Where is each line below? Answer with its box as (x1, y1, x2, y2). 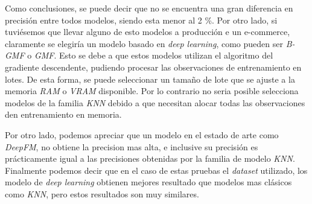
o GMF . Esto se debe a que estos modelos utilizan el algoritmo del (27, 49, 273, 62)
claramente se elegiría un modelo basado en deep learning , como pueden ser (5, 37, 283, 49)
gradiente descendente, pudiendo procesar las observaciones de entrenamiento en (5, 60, 302, 73)
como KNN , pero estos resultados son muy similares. (5, 187, 199, 200)
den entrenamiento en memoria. (5, 108, 122, 121)
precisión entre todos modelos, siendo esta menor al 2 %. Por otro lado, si (5, 13, 278, 26)
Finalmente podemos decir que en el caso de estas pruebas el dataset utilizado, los (5, 164, 308, 176)
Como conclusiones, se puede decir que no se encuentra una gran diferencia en (5, 2, 293, 14)
